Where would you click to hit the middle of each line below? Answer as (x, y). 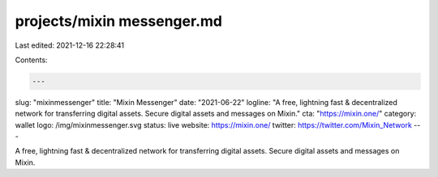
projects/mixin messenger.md (119, 21)
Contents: (31, 60)
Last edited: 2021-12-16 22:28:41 (70, 45)
